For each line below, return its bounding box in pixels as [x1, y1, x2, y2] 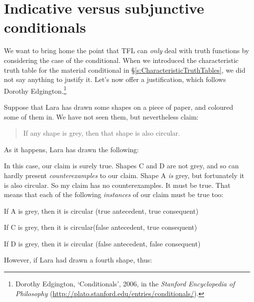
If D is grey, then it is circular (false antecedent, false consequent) [4, 238, 201, 248]
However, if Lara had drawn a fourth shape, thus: [4, 255, 152, 265]
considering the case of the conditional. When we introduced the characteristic [4, 55, 239, 65]
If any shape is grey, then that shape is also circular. [23, 128, 180, 138]
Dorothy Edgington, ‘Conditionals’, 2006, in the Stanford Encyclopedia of [15, 279, 235, 289]
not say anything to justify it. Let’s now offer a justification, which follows [4, 74, 226, 84]
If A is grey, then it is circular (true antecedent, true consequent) [4, 205, 199, 216]
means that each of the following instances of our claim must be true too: [4, 189, 224, 200]
